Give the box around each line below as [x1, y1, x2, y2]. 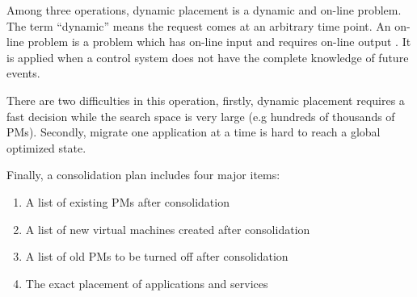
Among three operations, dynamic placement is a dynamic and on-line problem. [6, 2, 402, 18]
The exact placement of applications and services [25, 274, 268, 291]
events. [6, 65, 40, 82]
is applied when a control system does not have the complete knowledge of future [6, 48, 409, 65]
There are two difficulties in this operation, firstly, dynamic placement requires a [6, 91, 405, 108]
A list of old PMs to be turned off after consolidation [25, 248, 289, 265]
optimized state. [6, 139, 86, 156]
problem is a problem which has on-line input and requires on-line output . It [27, 33, 411, 50]
